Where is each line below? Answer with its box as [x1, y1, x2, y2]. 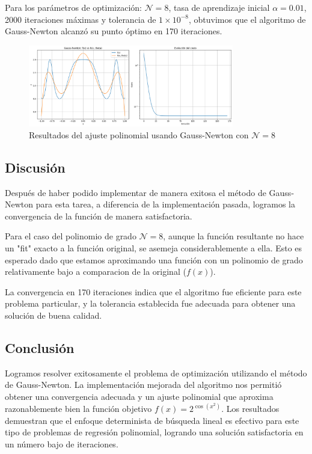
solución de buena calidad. [5, 308, 102, 321]
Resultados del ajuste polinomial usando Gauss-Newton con [29, 128, 249, 141]
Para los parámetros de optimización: [5, 1, 142, 13]
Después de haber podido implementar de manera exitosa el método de [5, 186, 266, 198]
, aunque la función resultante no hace [163, 230, 304, 242]
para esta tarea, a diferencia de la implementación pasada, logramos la [35, 198, 295, 210]
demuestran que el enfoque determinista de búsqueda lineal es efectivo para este [5, 414, 299, 426]
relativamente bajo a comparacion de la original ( [5, 265, 186, 278]
